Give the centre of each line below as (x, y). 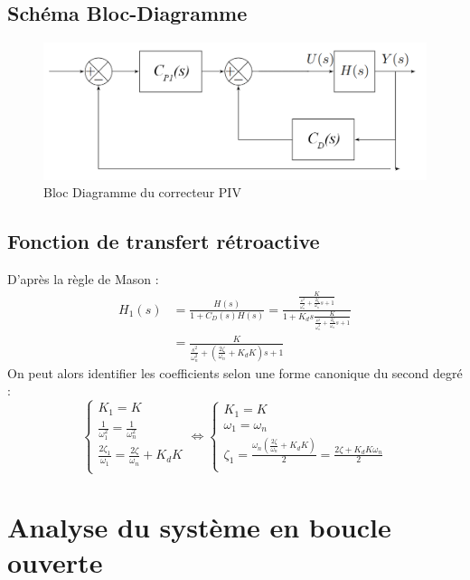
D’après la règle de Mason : (83, 278)
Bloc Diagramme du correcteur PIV (142, 192)
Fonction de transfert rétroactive (164, 241)
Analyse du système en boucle (199, 526)
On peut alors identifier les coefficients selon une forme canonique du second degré (235, 372)
